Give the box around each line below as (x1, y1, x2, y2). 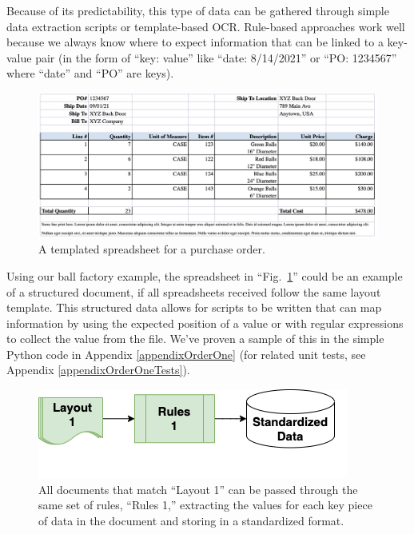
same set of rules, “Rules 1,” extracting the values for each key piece (38, 496, 372, 513)
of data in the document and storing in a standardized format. (38, 512, 344, 528)
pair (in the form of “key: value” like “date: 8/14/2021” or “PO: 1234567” (35, 49, 397, 66)
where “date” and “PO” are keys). (6, 65, 174, 82)
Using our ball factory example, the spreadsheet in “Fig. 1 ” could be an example (6, 267, 403, 284)
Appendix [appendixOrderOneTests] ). (6, 361, 190, 378)
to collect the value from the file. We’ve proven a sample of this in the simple (6, 330, 384, 347)
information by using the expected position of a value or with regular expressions (6, 314, 404, 331)
